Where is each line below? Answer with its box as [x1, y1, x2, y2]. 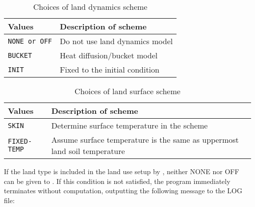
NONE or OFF [8, 37, 52, 45]
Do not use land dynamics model [60, 35, 173, 47]
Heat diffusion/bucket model [60, 50, 158, 61]
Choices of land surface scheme [75, 85, 180, 97]
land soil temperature [51, 145, 125, 156]
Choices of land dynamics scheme [33, 1, 148, 12]
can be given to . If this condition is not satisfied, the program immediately [4, 176, 230, 186]
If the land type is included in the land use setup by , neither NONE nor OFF [4, 166, 239, 176]
